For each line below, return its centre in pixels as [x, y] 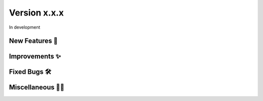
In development [25, 27]
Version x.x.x [37, 13]
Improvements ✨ [35, 57]
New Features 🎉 [33, 41]
